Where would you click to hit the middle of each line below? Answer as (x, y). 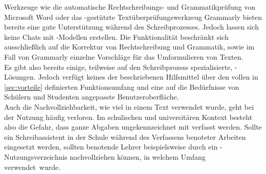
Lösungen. (20, 77)
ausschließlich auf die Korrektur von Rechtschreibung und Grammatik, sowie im (129, 47)
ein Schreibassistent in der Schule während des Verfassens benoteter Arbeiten (125, 136)
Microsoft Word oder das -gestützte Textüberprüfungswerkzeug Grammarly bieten (133, 17)
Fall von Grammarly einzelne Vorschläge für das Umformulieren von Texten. (124, 56)
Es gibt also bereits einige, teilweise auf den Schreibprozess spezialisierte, (118, 67)
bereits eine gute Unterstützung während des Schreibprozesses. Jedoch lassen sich (132, 27)
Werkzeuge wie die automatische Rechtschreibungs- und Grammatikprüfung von (130, 7)
